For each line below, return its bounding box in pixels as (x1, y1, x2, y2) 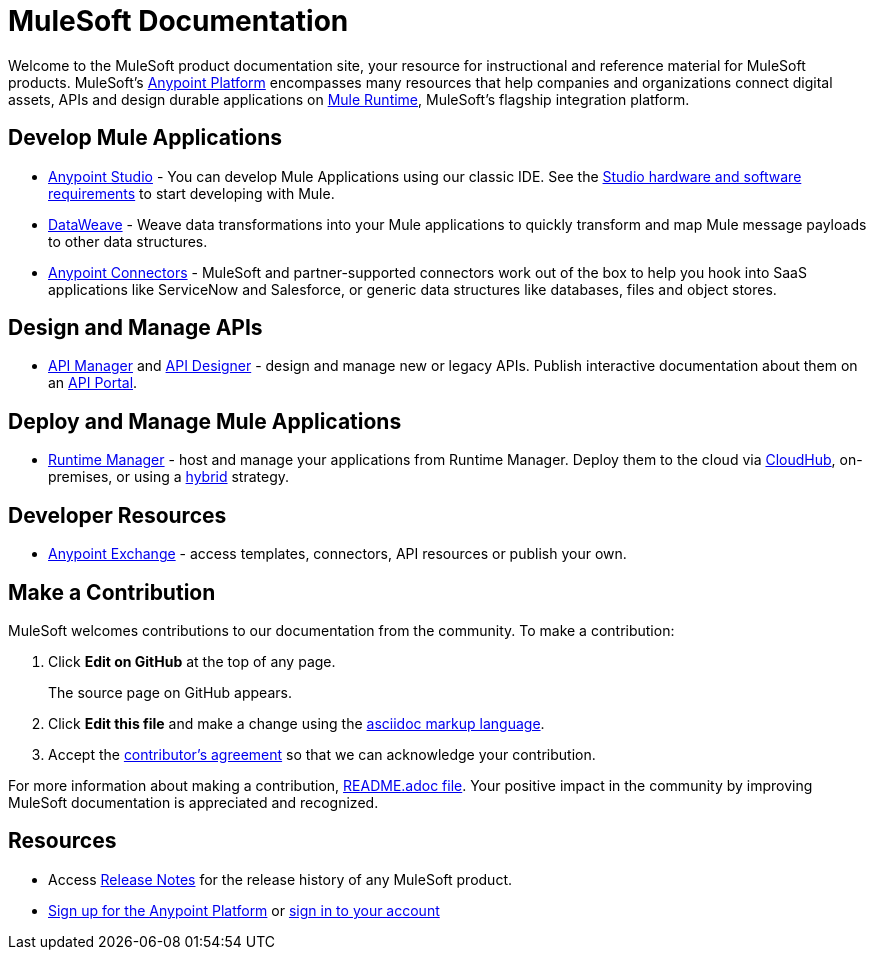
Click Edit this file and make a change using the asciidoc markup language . (48, 714, 545, 732)
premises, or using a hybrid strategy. (48, 468, 290, 486)
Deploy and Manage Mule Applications (8, 408, 402, 434)
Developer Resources (8, 502, 227, 528)
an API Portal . (48, 374, 138, 392)
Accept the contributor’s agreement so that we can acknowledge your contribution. (48, 745, 596, 763)
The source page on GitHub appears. (48, 683, 292, 701)
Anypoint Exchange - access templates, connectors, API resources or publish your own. (48, 545, 627, 563)
